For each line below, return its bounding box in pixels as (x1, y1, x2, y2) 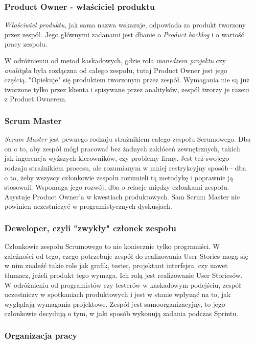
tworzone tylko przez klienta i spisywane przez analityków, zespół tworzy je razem (4, 84, 250, 94)
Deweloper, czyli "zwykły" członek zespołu (4, 221, 176, 234)
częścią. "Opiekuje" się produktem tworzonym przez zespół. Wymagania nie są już (4, 74, 250, 85)
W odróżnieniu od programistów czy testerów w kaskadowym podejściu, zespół (4, 279, 241, 290)
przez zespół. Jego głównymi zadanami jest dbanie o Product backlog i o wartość (4, 29, 244, 39)
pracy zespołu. (4, 39, 48, 49)
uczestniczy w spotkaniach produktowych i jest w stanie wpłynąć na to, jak (4, 289, 231, 299)
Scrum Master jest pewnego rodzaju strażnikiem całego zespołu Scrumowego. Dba (4, 134, 251, 144)
